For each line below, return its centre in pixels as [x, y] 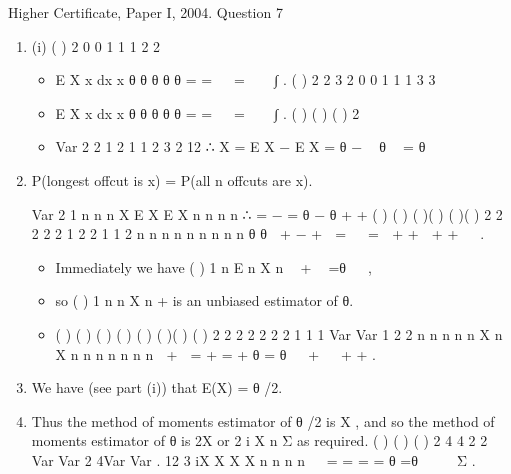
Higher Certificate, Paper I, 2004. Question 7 [145, 12]
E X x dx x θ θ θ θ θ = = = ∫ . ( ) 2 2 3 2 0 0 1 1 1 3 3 [245, 79]
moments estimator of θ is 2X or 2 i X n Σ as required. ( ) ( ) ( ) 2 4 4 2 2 [259, 440]
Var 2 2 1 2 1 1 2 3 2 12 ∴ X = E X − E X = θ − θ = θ [240, 146]
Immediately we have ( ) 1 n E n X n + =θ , [213, 266]
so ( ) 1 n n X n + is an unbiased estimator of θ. [204, 300]
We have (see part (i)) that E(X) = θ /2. [157, 387]
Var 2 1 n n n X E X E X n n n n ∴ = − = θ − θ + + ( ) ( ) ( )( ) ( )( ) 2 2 [267, 213]
